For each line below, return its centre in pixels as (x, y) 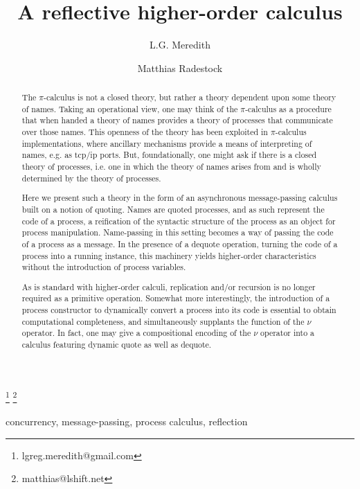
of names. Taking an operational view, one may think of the (130, 108)
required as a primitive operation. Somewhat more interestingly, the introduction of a (176, 298)
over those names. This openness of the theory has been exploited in (145, 132)
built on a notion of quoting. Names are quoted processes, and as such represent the (173, 209)
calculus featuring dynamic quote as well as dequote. (117, 345)
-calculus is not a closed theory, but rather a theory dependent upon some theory (190, 97)
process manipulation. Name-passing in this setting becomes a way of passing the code (178, 232)
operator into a (288, 333)
